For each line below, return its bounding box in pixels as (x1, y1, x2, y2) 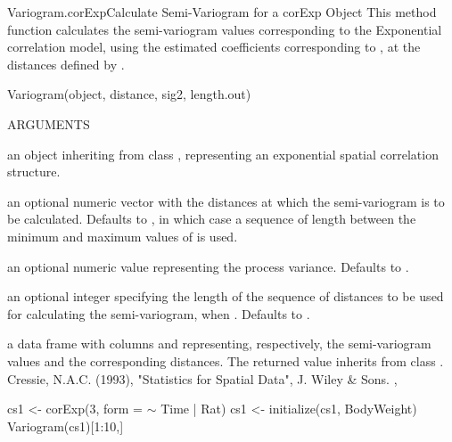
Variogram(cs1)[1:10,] (7, 416, 124, 435)
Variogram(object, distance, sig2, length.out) (7, 85, 251, 103)
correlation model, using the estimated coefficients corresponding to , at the (7, 37, 421, 56)
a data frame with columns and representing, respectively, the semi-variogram (7, 334, 431, 353)
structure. (7, 162, 61, 181)
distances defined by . (7, 54, 125, 73)
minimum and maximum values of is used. (7, 226, 238, 245)
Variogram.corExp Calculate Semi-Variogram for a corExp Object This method (7, 3, 437, 20)
